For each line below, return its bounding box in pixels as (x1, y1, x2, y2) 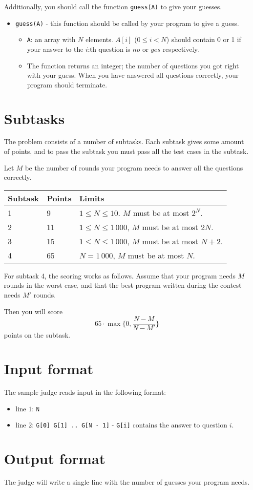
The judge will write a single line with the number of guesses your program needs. (4, 477, 250, 487)
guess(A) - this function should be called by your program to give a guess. (15, 18, 239, 28)
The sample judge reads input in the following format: (4, 387, 166, 397)
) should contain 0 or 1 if (166, 34, 241, 44)
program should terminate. (27, 79, 107, 89)
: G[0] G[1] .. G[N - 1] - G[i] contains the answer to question (32, 420, 227, 430)
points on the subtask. (4, 330, 70, 340)
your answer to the (27, 43, 84, 54)
